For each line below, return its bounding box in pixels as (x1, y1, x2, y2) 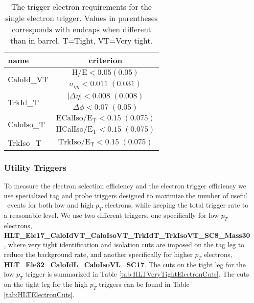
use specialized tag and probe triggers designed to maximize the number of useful (4, 190, 248, 200)
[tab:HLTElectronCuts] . (4, 289, 75, 299)
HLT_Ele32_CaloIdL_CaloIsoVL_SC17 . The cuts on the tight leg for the (4, 259, 246, 269)
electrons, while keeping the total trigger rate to (104, 200, 249, 210)
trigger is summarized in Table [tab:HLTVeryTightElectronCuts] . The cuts (25, 269, 249, 279)
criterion (89, 54, 122, 66)
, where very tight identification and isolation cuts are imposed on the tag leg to (4, 239, 245, 250)
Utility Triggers (4, 161, 67, 173)
